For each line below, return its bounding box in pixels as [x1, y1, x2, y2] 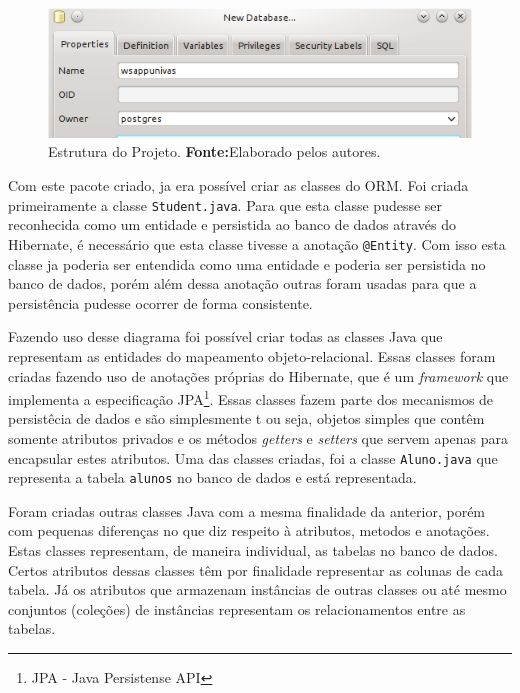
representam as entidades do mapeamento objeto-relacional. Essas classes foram [8, 345, 496, 366]
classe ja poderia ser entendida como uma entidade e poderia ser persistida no [8, 253, 486, 274]
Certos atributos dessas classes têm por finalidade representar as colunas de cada [8, 559, 503, 580]
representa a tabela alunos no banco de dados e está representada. [8, 467, 417, 488]
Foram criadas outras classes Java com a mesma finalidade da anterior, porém [8, 500, 486, 521]
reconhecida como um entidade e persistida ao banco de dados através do [8, 214, 456, 235]
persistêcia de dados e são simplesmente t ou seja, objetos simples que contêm [8, 408, 485, 429]
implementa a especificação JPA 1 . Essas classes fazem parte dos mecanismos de [8, 386, 494, 409]
